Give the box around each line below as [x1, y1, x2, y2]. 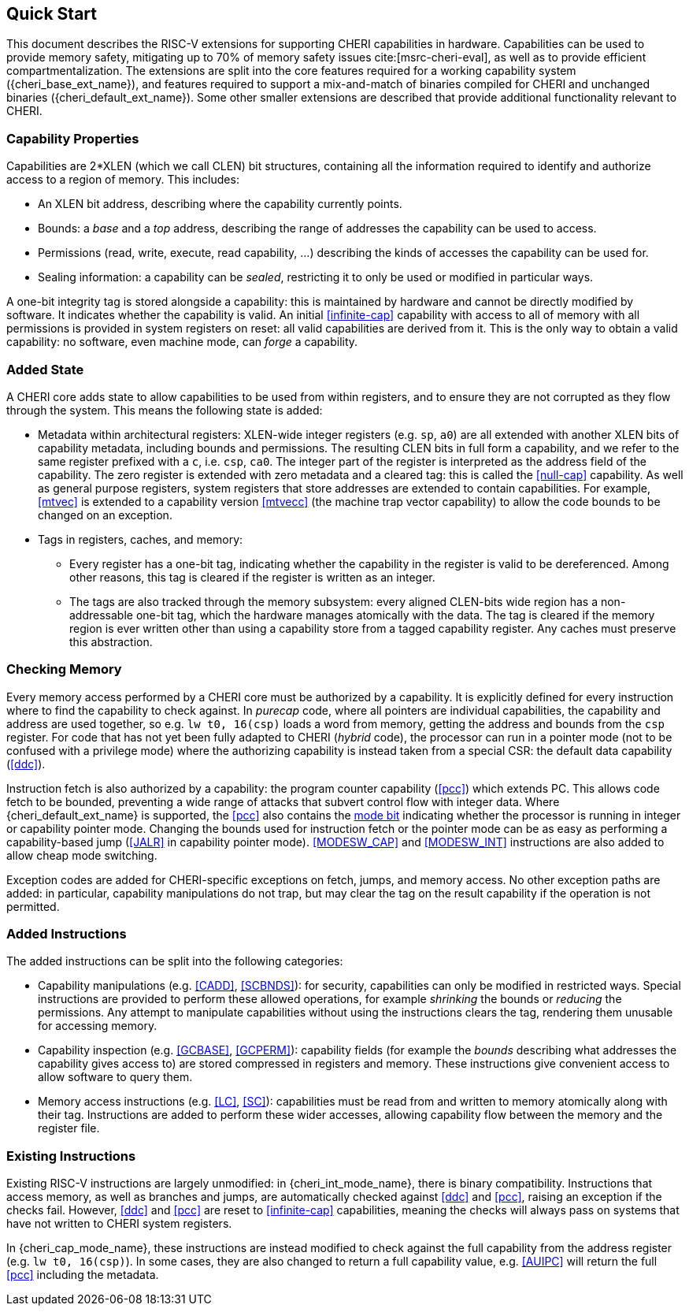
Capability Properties [6, 130, 139, 147]
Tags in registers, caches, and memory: [38, 532, 243, 546]
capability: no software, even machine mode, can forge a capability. [6, 335, 358, 349]
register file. [38, 1121, 100, 1135]
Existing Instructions [6, 1147, 136, 1164]
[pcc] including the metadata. [6, 1268, 159, 1282]
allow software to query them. [38, 1070, 193, 1084]
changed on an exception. [38, 507, 172, 522]
